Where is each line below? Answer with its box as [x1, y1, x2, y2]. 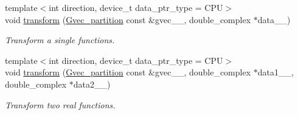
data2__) [73, 77, 111, 90]
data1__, [257, 66, 294, 78]
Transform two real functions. [5, 98, 116, 111]
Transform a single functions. [5, 33, 115, 46]
